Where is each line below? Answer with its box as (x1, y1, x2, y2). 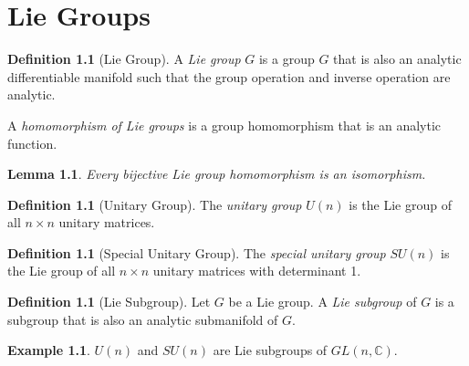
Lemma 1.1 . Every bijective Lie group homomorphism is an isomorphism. (7, 164, 426, 183)
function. (7, 133, 57, 152)
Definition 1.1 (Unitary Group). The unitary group (7, 194, 302, 214)
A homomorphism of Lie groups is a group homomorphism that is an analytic (7, 115, 442, 134)
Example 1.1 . (7, 340, 90, 360)
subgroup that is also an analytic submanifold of (7, 309, 278, 329)
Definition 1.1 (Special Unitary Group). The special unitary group (7, 243, 386, 262)
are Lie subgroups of (213, 340, 328, 360)
